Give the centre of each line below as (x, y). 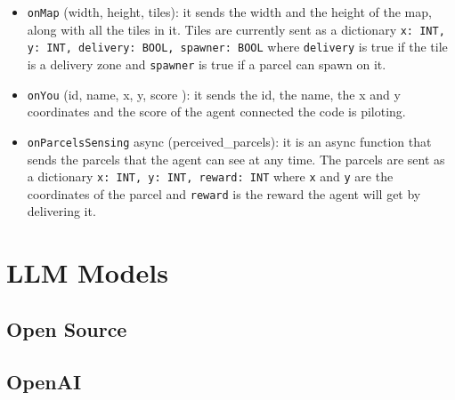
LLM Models (87, 272)
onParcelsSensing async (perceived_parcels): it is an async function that (229, 141)
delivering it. (61, 211)
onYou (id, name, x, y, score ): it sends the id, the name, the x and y (214, 94)
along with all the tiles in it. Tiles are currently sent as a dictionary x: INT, (236, 29)
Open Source (67, 328)
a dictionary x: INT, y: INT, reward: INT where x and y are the (210, 176)
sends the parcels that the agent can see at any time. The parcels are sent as (236, 159)
